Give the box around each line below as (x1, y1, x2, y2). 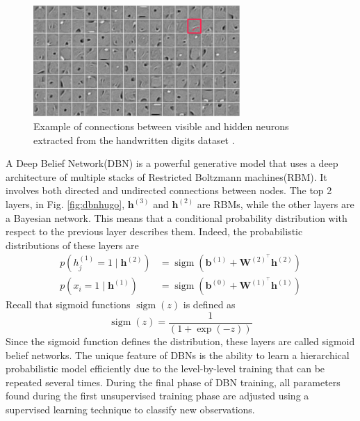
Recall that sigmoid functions (6, 297, 131, 312)
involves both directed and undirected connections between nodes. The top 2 (6, 183, 332, 198)
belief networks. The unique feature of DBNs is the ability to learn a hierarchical (6, 347, 350, 362)
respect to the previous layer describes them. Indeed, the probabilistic (6, 224, 303, 239)
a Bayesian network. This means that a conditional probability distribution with (6, 210, 347, 225)
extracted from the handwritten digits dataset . (33, 132, 235, 147)
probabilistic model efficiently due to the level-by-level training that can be (6, 361, 325, 376)
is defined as (183, 297, 236, 312)
